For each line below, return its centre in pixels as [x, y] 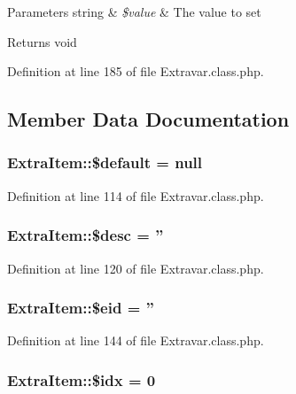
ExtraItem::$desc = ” [86, 235]
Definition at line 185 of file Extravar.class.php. [136, 71]
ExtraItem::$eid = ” [81, 308]
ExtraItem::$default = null [105, 162]
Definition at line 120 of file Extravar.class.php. [136, 268]
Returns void [42, 41]
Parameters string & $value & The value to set [134, 12]
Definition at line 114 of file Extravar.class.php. [136, 195]
